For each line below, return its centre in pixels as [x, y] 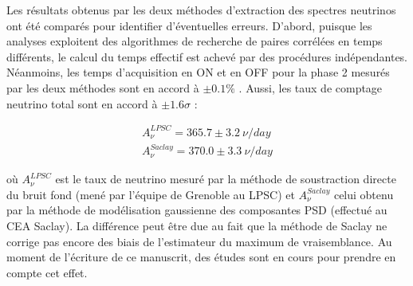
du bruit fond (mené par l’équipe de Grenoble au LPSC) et [151, 194]
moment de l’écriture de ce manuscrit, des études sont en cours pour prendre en [201, 257]
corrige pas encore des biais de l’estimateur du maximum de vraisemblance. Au [199, 241]
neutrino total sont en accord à [82, 103]
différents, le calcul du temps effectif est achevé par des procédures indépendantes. [207, 56]
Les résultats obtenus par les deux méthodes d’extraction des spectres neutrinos [201, 10]
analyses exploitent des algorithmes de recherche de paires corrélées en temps [195, 41]
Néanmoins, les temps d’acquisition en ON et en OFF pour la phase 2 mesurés [198, 72]
